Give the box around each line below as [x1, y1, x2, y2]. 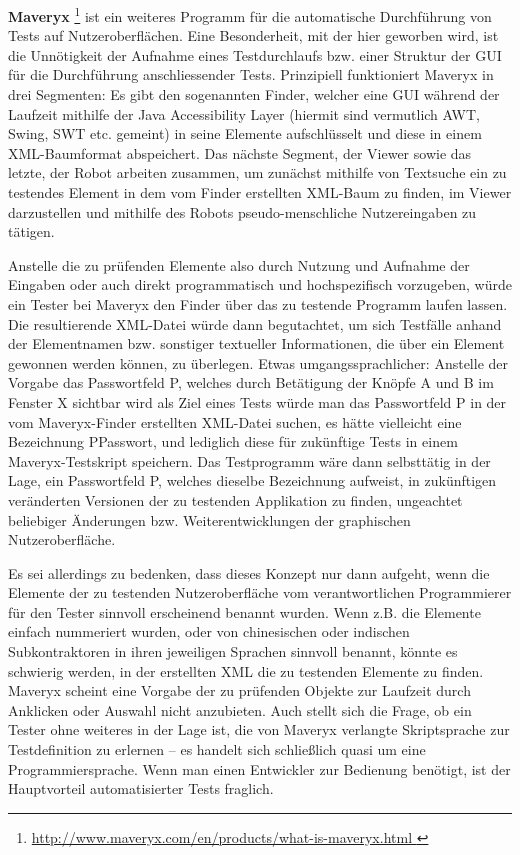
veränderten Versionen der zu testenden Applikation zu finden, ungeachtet [8, 489, 463, 510]
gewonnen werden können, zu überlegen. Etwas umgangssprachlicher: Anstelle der [8, 352, 509, 373]
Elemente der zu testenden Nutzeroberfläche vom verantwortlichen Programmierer [8, 582, 512, 603]
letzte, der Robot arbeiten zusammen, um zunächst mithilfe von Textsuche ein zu [8, 162, 507, 183]
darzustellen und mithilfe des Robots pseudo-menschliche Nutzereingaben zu [8, 201, 477, 222]
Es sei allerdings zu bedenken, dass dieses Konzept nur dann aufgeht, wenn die [8, 562, 490, 583]
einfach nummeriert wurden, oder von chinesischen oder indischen [8, 621, 410, 642]
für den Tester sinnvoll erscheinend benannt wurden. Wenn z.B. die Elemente [8, 601, 481, 622]
